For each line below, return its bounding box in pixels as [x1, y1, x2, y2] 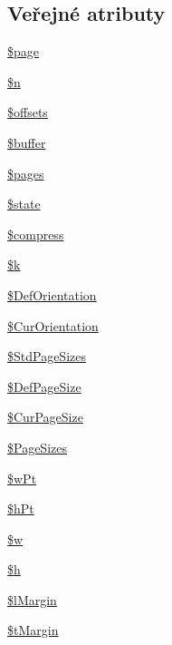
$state [7, 194, 41, 213]
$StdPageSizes [7, 347, 86, 366]
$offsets [7, 103, 48, 122]
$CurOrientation [7, 316, 99, 335]
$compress [7, 224, 64, 243]
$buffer [7, 132, 46, 151]
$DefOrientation [7, 285, 97, 304]
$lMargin [7, 590, 57, 609]
